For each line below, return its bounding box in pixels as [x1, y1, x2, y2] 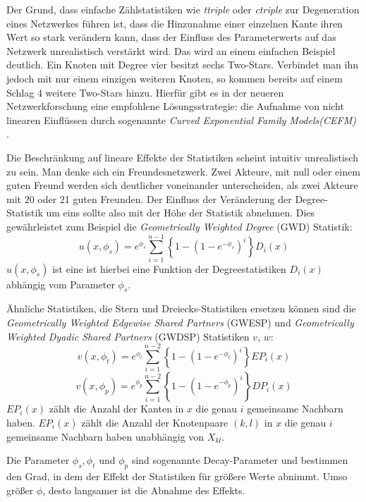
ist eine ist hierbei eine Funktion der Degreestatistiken [52, 261, 286, 276]
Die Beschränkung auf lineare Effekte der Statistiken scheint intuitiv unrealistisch [6, 149, 358, 164]
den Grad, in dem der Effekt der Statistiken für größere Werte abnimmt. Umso [6, 468, 348, 483]
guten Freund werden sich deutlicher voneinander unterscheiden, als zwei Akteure [6, 178, 358, 192]
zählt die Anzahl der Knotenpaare [81, 415, 228, 429]
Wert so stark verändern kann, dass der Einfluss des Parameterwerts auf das [6, 30, 336, 44]
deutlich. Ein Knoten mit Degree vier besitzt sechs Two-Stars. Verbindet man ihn [6, 57, 359, 72]
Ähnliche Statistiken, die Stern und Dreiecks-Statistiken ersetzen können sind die [6, 301, 356, 316]
